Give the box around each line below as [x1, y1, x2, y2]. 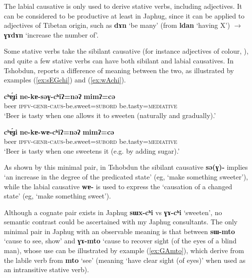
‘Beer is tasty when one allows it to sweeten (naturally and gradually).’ [4, 110, 216, 120]
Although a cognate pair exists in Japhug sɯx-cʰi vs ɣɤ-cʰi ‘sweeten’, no [4, 207, 222, 217]
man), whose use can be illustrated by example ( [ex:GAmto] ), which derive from [4, 245, 244, 256]
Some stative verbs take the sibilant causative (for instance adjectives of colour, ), [4, 46, 249, 56]
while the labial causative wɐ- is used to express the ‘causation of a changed [4, 181, 232, 191]
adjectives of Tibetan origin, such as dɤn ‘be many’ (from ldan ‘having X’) [4, 20, 230, 30]
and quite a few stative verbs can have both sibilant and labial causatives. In [4, 55, 234, 65]
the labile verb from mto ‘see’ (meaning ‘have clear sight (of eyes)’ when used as [4, 255, 246, 265]
